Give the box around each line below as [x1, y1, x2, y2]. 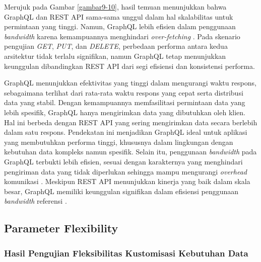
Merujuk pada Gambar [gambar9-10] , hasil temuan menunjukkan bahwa [4, 2, 227, 12]
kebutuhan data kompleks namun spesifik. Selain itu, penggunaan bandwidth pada [4, 146, 257, 157]
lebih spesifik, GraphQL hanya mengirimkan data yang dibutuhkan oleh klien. [4, 107, 245, 117]
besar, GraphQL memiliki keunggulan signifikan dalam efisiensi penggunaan [4, 186, 239, 196]
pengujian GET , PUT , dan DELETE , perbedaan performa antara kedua [4, 41, 228, 51]
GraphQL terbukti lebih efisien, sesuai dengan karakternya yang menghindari [4, 156, 243, 166]
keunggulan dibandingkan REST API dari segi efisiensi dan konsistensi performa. [4, 60, 255, 71]
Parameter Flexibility [4, 220, 118, 236]
